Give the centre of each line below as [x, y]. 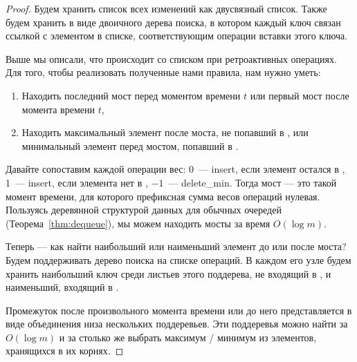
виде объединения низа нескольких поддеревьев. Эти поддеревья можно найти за [177, 324]
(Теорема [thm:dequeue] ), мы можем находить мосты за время [138, 223]
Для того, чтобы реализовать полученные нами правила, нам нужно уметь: [163, 72]
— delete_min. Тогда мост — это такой [253, 182]
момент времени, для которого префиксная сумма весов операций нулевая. [163, 196]
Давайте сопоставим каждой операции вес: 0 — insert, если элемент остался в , [175, 169]
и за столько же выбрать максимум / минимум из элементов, [188, 337]
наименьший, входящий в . [62, 287]
